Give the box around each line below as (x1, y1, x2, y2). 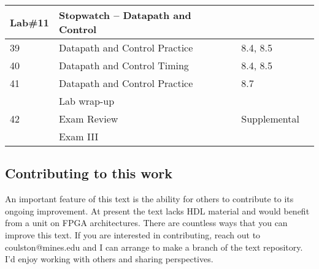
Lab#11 (10, 15, 49, 29)
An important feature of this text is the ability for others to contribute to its (5, 192, 294, 205)
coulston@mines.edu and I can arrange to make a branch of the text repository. (5, 240, 303, 253)
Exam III (58, 129, 99, 143)
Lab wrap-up (58, 94, 115, 108)
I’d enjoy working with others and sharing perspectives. (5, 252, 213, 265)
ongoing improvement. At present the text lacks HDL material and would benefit (5, 204, 310, 217)
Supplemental (241, 112, 299, 126)
